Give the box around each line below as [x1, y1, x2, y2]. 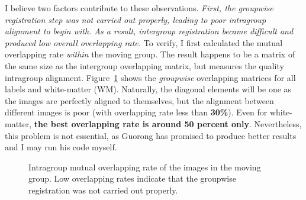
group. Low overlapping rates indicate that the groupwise [28, 172, 236, 185]
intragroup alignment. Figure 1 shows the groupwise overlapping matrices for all [5, 71, 296, 83]
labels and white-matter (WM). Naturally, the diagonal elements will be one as [5, 83, 292, 95]
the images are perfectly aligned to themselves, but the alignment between [5, 94, 274, 107]
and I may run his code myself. [5, 141, 117, 153]
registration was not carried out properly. [28, 183, 178, 196]
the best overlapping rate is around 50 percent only [34, 117, 250, 130]
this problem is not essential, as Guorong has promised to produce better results [5, 129, 297, 141]
